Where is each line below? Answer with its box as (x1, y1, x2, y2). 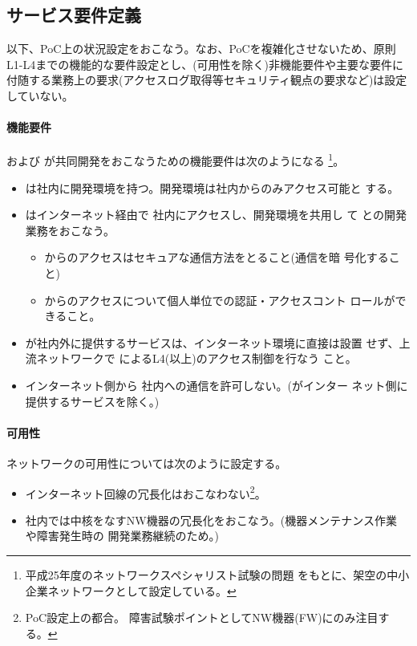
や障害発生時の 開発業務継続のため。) (25, 527, 219, 544)
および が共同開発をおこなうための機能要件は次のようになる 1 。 (6, 150, 345, 169)
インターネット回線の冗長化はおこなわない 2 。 (25, 482, 266, 502)
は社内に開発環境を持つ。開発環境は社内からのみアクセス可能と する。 (25, 179, 399, 196)
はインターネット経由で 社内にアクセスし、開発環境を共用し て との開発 (25, 206, 407, 223)
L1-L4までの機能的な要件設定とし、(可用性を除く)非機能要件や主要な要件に (6, 55, 404, 72)
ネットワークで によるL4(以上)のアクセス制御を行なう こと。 (36, 350, 357, 367)
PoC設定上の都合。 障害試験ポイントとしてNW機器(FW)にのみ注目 (25, 609, 379, 626)
